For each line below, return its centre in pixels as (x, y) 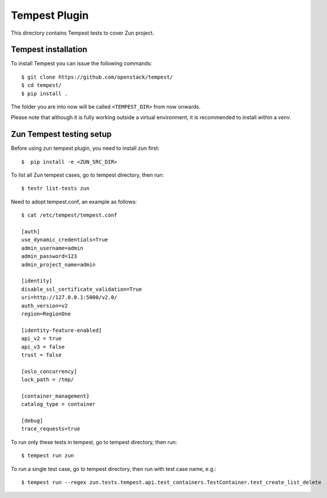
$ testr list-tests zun (55, 189)
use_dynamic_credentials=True (65, 240)
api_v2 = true (41, 339)
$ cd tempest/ (41, 85)
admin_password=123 (49, 256)
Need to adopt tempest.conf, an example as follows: (74, 201)
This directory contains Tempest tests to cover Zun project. (82, 33)
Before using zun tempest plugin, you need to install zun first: (85, 148)
